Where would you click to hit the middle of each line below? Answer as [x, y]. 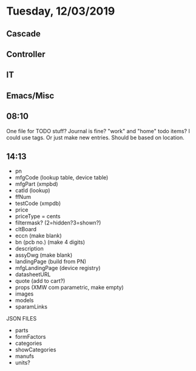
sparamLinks [31, 307]
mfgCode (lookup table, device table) [62, 178]
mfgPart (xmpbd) [37, 184]
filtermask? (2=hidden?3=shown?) [58, 223]
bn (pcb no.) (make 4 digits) [50, 242]
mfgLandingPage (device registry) [58, 268]
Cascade [23, 34]
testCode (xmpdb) [38, 203]
